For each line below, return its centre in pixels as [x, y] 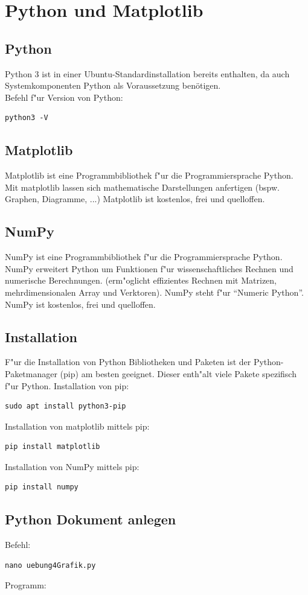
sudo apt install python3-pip [66, 406]
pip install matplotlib [53, 447]
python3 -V [27, 118]
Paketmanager [31, 373]
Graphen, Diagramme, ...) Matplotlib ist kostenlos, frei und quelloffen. [135, 199]
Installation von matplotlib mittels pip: [77, 426]
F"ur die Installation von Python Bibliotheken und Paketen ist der [128, 362]
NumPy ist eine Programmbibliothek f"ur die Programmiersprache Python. [144, 257]
